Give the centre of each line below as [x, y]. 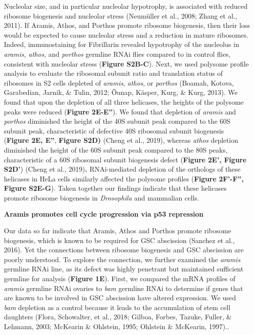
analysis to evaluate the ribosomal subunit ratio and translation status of [113, 73]
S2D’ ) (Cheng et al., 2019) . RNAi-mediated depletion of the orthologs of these [122, 169]
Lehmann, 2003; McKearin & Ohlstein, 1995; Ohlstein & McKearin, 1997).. [116, 326]
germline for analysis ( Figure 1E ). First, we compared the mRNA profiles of [120, 279]
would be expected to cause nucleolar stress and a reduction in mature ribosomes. [126, 34]
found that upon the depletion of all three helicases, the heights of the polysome [124, 101]
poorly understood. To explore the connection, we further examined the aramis [122, 259]
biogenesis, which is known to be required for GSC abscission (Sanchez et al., [119, 240]
